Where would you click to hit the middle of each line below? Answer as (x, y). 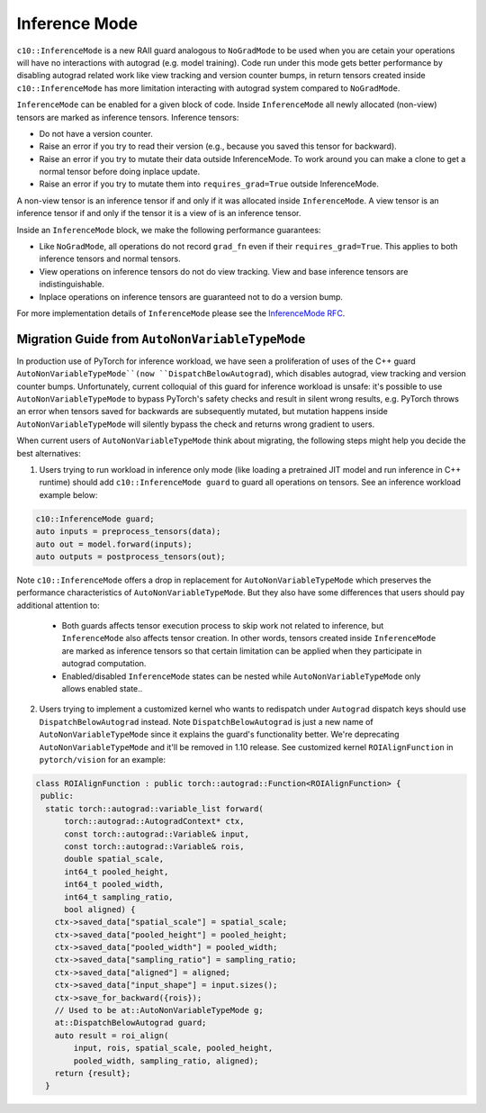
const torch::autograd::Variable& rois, (154, 846)
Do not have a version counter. (96, 133)
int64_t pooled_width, (114, 884)
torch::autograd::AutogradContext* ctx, (154, 821)
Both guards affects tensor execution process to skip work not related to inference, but (223, 626)
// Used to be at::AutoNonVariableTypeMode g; (159, 1010)
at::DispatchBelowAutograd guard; (130, 1023)
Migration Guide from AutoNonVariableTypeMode (161, 339)
